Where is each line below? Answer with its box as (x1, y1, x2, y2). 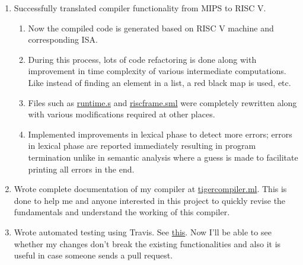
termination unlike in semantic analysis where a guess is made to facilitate (28, 151, 298, 163)
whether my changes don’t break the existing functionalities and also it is (14, 237, 281, 250)
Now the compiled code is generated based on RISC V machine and (28, 21, 274, 34)
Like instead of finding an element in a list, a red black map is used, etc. (28, 76, 291, 88)
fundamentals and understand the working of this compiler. (14, 206, 230, 218)
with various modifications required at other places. (28, 108, 215, 120)
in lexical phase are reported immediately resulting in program (28, 139, 256, 152)
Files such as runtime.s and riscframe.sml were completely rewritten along (28, 96, 297, 108)
